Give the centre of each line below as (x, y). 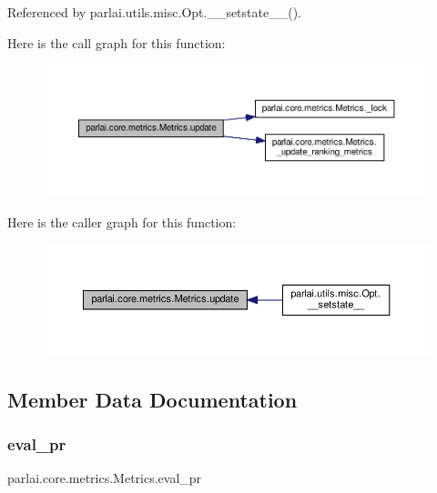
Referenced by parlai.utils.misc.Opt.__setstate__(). (154, 12)
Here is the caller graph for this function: (122, 222)
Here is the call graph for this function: (117, 42)
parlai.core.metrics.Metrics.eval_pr (105, 478)
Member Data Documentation (152, 399)
